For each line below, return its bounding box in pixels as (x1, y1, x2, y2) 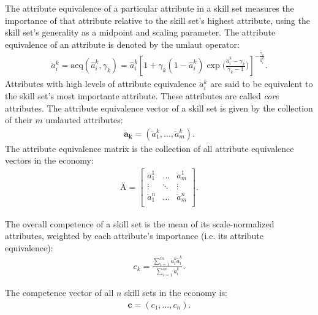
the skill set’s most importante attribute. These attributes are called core (5, 89, 279, 102)
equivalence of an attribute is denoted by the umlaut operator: (5, 37, 240, 50)
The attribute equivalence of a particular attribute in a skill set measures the (5, 2, 294, 14)
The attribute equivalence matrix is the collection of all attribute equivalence (5, 142, 294, 154)
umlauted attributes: (45, 113, 123, 126)
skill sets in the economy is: (124, 286, 227, 299)
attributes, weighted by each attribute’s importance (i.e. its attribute (5, 229, 263, 242)
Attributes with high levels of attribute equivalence (5, 77, 197, 90)
